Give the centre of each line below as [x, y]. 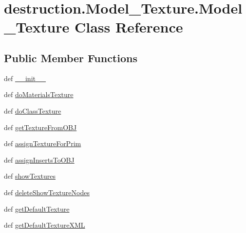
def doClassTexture [33, 110]
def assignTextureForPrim [43, 143]
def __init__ [25, 78]
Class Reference [129, 27]
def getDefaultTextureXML [45, 225]
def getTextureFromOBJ [40, 127]
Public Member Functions [71, 58]
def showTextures [30, 176]
